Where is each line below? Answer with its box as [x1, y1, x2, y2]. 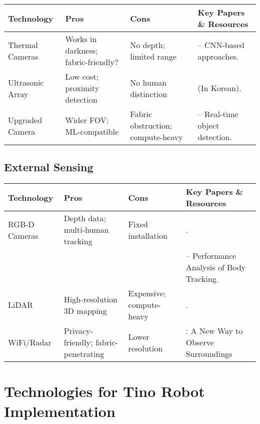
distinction [130, 88, 167, 100]
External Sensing [4, 159, 93, 175]
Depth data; [63, 212, 106, 224]
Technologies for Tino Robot [4, 381, 205, 401]
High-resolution [63, 293, 118, 305]
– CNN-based [197, 39, 244, 51]
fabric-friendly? [65, 56, 118, 68]
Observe [185, 336, 214, 348]
